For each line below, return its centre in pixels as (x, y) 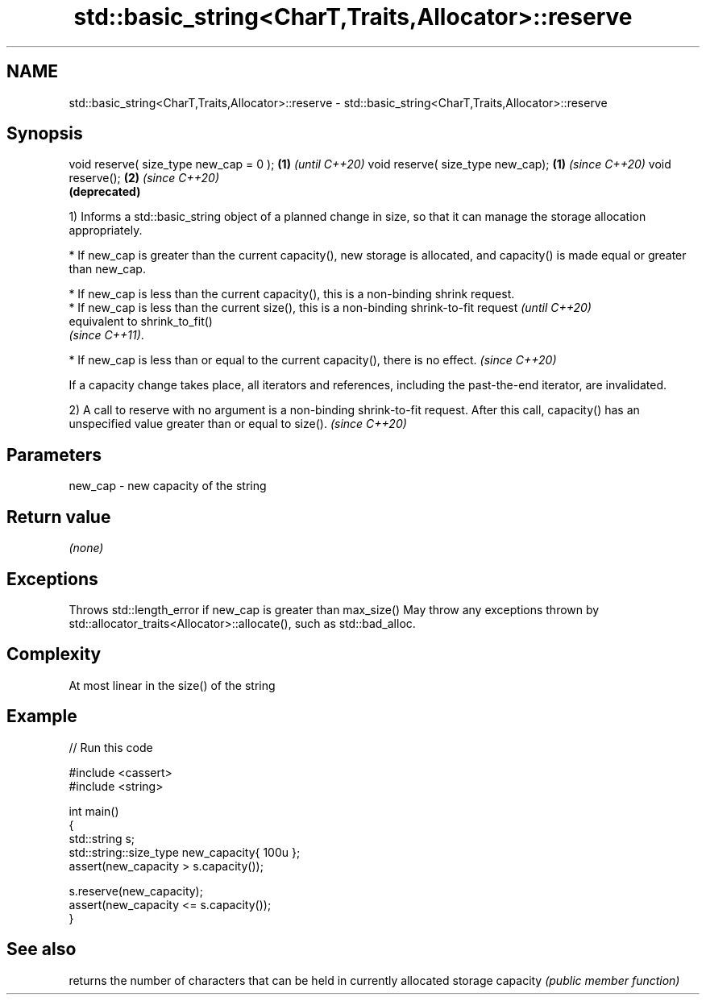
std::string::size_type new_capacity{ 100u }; (185, 852)
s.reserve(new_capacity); (136, 891)
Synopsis (45, 134)
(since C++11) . (106, 335)
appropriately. (106, 231)
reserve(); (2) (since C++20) (144, 178)
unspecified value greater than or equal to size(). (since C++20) (238, 424)
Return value (59, 517)
